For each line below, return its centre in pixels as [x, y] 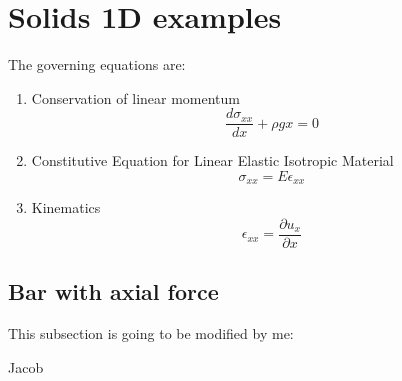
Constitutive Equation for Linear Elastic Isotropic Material [212, 160]
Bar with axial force [113, 291]
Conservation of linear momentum [136, 97]
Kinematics [66, 207]
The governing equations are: [97, 64]
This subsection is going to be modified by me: [151, 333]
